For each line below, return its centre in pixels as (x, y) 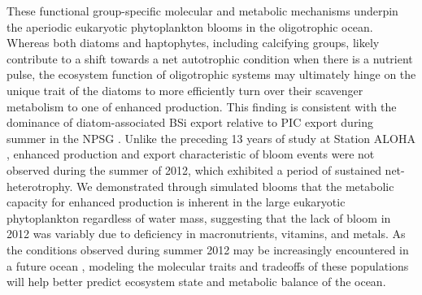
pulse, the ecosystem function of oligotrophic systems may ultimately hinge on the (211, 74)
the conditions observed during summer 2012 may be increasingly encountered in (208, 249)
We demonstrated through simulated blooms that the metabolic (235, 186)
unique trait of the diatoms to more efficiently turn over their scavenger (185, 90)
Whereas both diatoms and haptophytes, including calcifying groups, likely (193, 43)
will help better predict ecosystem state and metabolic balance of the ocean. (196, 282)
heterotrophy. (40, 186)
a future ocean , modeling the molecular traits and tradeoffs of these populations (208, 265)
